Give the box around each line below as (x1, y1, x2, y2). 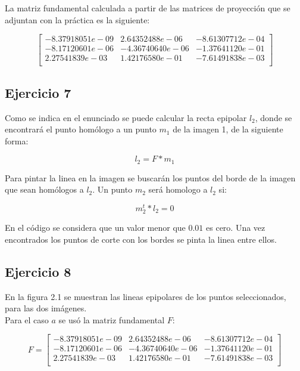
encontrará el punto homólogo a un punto (5, 123, 157, 135)
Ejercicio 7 (5, 83, 71, 101)
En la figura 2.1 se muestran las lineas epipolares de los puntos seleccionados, (5, 290, 286, 302)
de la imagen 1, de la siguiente (173, 123, 283, 135)
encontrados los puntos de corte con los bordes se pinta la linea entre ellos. (5, 233, 277, 245)
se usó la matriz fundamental (58, 313, 165, 326)
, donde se (255, 111, 292, 123)
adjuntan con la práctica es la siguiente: (5, 13, 150, 26)
